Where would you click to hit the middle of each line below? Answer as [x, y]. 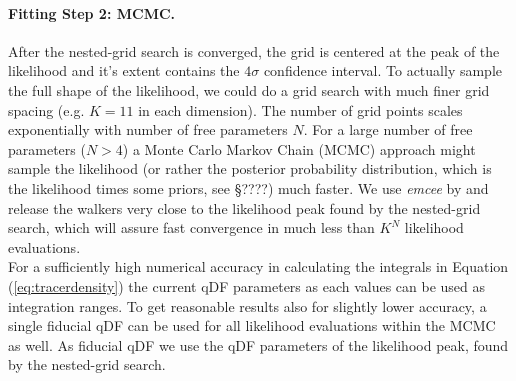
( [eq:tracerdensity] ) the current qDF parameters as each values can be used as [247, 285]
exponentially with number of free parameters [148, 129]
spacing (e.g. [46, 109]
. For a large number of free [388, 129]
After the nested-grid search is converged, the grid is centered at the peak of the [254, 50]
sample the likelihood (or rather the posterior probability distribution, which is [250, 168]
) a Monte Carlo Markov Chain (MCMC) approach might [299, 148]
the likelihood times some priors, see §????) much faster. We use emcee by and [248, 187]
